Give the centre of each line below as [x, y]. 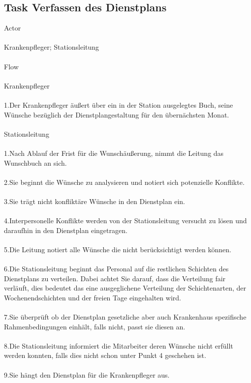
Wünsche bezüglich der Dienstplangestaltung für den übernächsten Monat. [117, 114]
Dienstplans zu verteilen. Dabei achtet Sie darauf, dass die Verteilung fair [115, 278]
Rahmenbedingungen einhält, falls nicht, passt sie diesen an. [95, 326]
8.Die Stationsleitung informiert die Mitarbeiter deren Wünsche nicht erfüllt [119, 345]
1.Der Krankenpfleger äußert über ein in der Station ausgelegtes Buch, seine [119, 104]
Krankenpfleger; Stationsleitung [52, 47]
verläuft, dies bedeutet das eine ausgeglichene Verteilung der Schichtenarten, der [125, 288]
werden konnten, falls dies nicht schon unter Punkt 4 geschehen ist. [105, 355]
